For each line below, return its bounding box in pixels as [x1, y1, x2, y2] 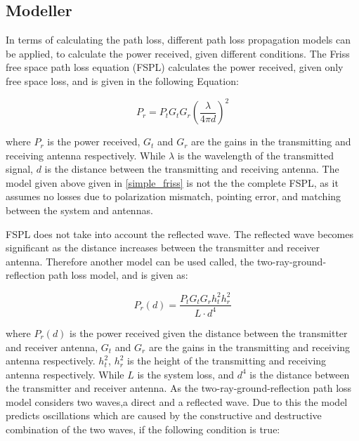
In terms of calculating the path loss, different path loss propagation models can [6, 32, 351, 47]
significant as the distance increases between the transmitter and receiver [6, 240, 320, 255]
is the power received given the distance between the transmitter [70, 325, 348, 340]
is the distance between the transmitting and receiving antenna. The [44, 162, 339, 176]
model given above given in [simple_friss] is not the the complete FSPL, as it [6, 175, 339, 190]
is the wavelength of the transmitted [177, 147, 334, 162]
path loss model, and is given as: [48, 268, 188, 282]
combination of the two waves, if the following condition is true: [6, 422, 280, 437]
